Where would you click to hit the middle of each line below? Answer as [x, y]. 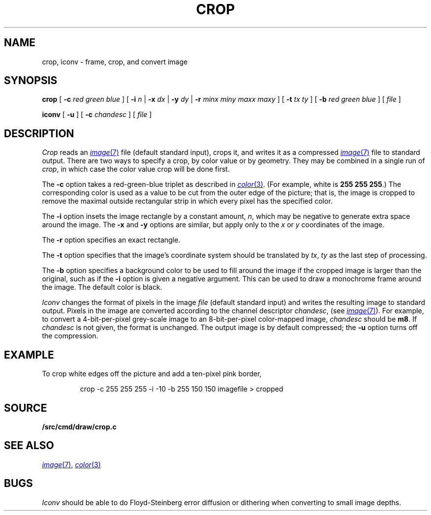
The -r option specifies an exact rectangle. [111, 240]
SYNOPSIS [31, 81]
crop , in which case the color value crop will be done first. [136, 169]
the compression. [70, 336]
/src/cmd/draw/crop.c [79, 426]
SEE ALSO [29, 446]
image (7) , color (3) [71, 464]
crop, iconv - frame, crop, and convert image [115, 61]
